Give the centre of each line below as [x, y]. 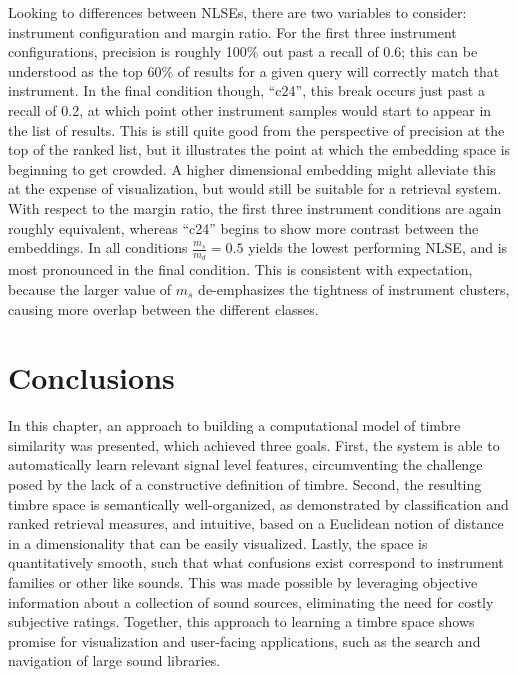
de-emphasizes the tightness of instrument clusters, [354, 288]
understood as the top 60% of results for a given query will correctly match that [254, 70]
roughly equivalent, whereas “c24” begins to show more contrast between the [243, 227]
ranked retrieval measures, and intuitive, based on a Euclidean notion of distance [256, 523]
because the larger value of [90, 288]
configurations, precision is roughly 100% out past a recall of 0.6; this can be [243, 51]
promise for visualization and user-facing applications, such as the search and [244, 640]
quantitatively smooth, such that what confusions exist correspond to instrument [256, 562]
